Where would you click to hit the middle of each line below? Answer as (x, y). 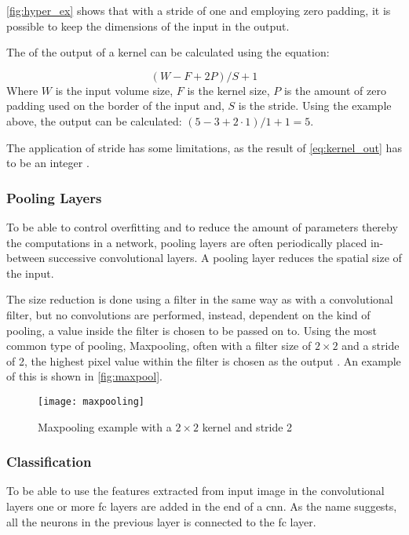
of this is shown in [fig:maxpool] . (85, 376)
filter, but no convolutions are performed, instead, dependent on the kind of (188, 314)
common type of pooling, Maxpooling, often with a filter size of (159, 346)
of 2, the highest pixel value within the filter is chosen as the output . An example (204, 360)
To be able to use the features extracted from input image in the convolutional (195, 491)
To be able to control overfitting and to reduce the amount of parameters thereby (202, 226)
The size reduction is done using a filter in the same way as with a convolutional (200, 299)
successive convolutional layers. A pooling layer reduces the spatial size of (225, 258)
